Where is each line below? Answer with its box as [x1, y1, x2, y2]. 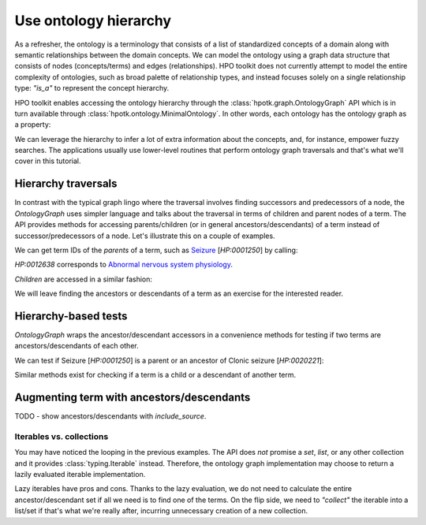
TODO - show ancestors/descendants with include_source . [14, 411, 207, 421]
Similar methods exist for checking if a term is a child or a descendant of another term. [14, 370, 297, 380]
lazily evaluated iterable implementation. [14, 470, 146, 478]
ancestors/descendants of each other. [14, 341, 139, 351]
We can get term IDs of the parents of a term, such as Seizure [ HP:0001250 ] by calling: [14, 245, 298, 255]
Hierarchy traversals [14, 177, 118, 191]
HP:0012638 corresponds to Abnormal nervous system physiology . [14, 260, 233, 270]
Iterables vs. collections [14, 430, 109, 441]
